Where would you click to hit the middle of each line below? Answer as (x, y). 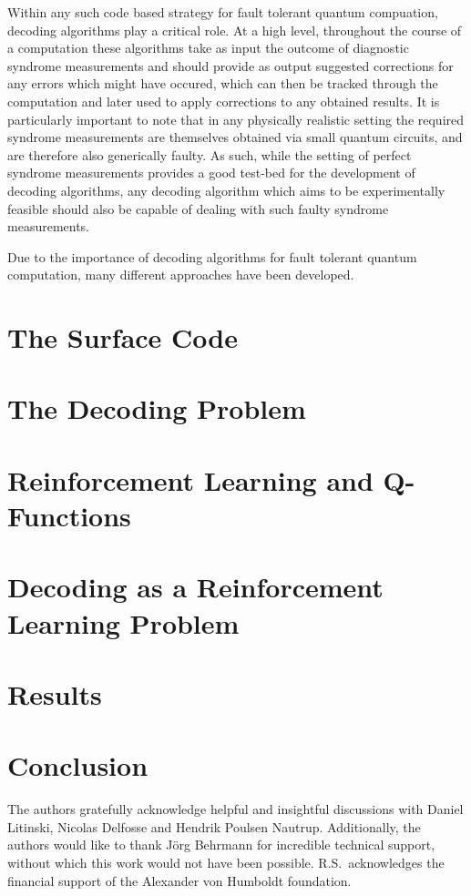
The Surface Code (123, 337)
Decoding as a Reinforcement (195, 587)
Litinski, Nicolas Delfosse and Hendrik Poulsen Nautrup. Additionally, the (214, 826)
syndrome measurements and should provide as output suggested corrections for (230, 65)
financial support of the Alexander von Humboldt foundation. (179, 880)
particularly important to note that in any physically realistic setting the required (236, 119)
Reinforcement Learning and (190, 479)
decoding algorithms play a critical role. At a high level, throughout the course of (235, 30)
